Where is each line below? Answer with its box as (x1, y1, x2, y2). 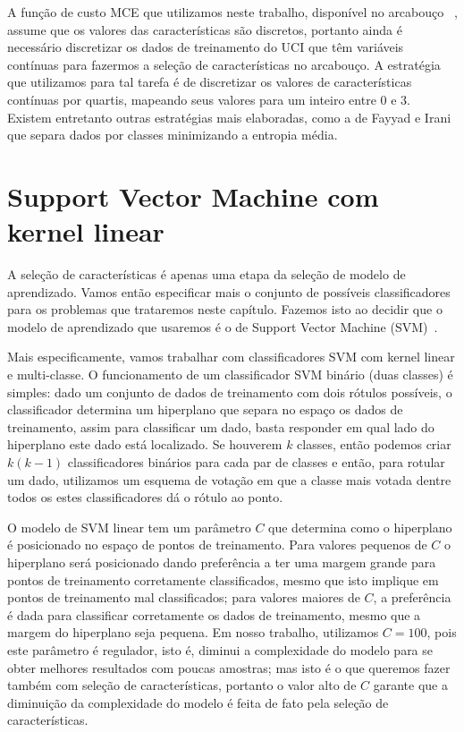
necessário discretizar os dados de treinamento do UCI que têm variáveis (7, 38, 404, 56)
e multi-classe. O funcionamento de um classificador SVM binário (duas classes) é (7, 365, 453, 384)
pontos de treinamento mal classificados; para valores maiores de (7, 588, 360, 607)
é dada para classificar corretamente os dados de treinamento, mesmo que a (7, 605, 421, 624)
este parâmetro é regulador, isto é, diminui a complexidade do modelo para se (7, 640, 434, 659)
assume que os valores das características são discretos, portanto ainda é (7, 20, 402, 38)
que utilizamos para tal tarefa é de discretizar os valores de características (7, 72, 412, 91)
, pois (426, 623, 457, 642)
